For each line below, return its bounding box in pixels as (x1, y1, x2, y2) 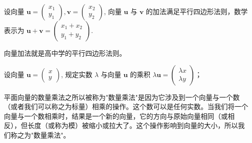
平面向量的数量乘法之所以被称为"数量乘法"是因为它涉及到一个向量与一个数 (4, 92, 240, 102)
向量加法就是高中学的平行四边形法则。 (4, 48, 126, 58)
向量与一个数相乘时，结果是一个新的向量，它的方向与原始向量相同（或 (4, 111, 228, 121)
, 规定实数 (61, 69, 93, 79)
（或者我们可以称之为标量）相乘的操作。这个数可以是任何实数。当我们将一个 (4, 101, 248, 111)
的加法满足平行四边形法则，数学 (146, 6, 248, 16)
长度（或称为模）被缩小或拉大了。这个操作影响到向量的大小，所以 (27, 120, 238, 130)
